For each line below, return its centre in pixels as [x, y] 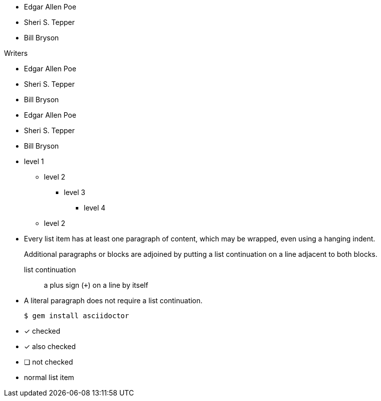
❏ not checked [49, 362]
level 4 [95, 208]
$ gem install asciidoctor [77, 316]
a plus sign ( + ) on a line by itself [96, 285]
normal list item [49, 377]
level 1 [34, 161]
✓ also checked [50, 346]
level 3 [75, 192]
